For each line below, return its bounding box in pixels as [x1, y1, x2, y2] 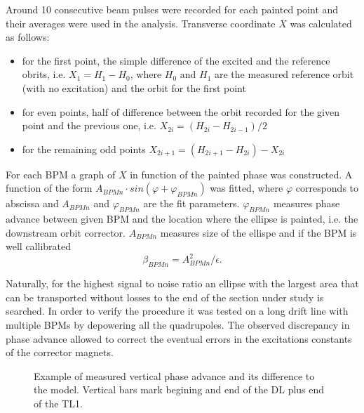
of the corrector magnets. [6, 345, 114, 360]
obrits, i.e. [22, 67, 66, 81]
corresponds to [295, 181, 359, 195]
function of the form [6, 181, 93, 195]
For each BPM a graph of [6, 166, 116, 181]
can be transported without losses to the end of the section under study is [6, 289, 324, 304]
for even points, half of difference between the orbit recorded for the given [22, 104, 339, 119]
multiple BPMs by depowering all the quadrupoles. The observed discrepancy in [6, 317, 350, 332]
